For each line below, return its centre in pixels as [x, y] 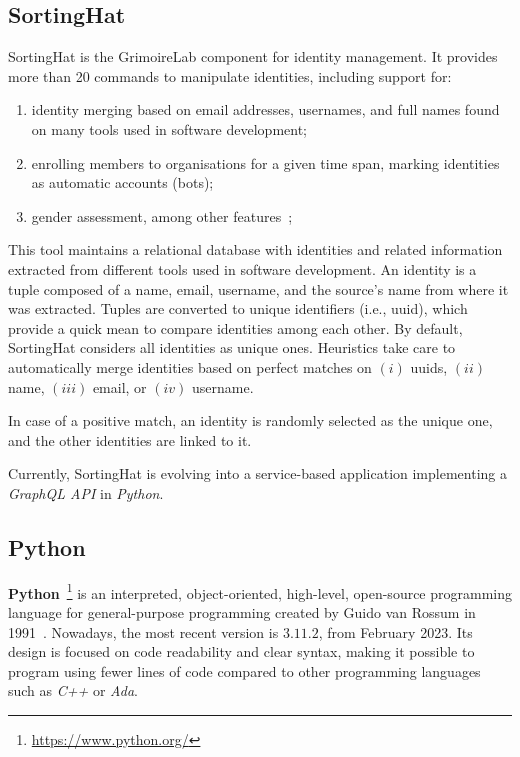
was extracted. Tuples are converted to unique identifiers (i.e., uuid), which [238, 308]
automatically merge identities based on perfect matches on [190, 366]
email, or [119, 386]
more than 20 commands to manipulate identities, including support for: [230, 75]
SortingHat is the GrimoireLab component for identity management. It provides [253, 56]
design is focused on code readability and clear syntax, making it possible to [241, 651]
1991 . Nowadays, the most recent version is [143, 631]
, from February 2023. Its [395, 631]
